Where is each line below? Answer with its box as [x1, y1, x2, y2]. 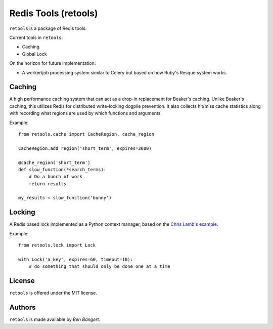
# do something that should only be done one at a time [28, 264, 170, 269]
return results [28, 181, 67, 187]
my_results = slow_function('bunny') [18, 195, 112, 201]
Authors [9, 303, 36, 312]
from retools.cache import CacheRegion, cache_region [18, 131, 154, 137]
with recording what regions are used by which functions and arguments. [9, 110, 162, 116]
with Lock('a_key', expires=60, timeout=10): [18, 256, 133, 262]
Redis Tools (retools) [9, 8, 98, 19]
